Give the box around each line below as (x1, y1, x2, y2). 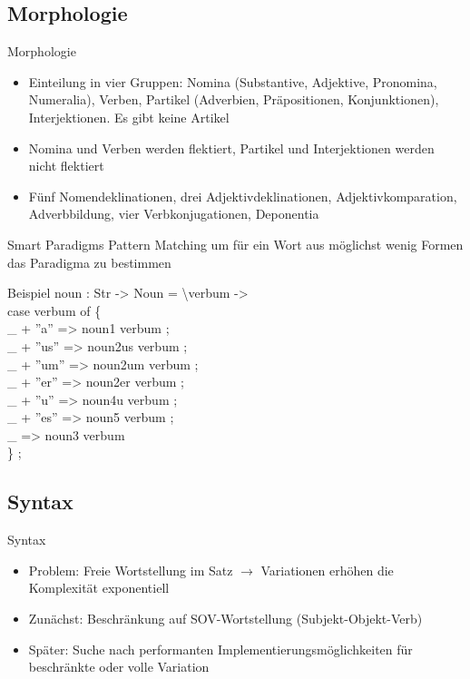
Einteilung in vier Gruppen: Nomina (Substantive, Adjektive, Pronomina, (28, 72, 437, 91)
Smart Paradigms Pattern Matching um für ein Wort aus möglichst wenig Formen (7, 234, 464, 253)
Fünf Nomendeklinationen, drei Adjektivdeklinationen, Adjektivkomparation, (28, 186, 457, 205)
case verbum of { (7, 300, 102, 320)
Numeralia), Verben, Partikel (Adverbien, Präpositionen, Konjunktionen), (28, 90, 439, 109)
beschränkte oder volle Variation (28, 657, 210, 676)
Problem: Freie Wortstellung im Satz (28, 560, 233, 579)
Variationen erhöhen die (260, 560, 394, 579)
